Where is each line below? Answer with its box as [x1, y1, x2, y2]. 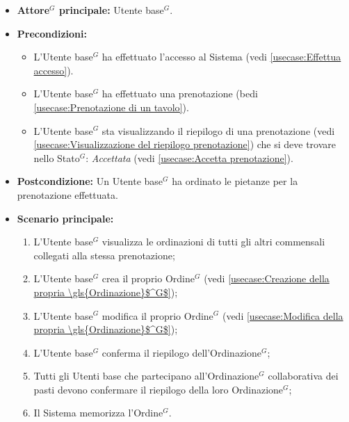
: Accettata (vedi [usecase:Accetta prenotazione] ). [86, 150, 293, 165]
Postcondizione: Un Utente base [17, 174, 163, 188]
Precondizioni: [17, 26, 87, 40]
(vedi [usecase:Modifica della [222, 308, 343, 323]
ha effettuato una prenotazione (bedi [102, 86, 258, 101]
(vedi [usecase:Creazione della [204, 271, 330, 286]
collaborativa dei [268, 368, 339, 383]
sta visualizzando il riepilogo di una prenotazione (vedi [102, 123, 335, 138]
